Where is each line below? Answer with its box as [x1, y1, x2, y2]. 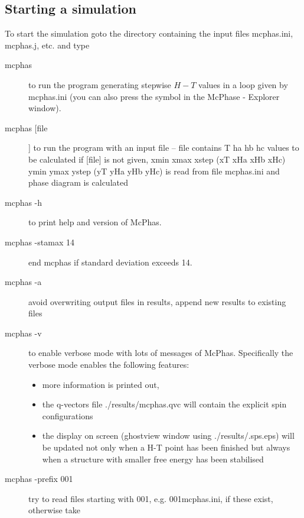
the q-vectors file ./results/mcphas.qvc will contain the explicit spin [42, 398, 287, 410]
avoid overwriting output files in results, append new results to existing [28, 295, 286, 307]
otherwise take [28, 504, 80, 516]
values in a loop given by [198, 78, 288, 90]
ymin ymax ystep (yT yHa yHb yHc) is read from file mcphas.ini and [28, 164, 280, 177]
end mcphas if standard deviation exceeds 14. [28, 255, 192, 268]
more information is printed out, [42, 378, 159, 390]
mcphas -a [5, 276, 42, 288]
